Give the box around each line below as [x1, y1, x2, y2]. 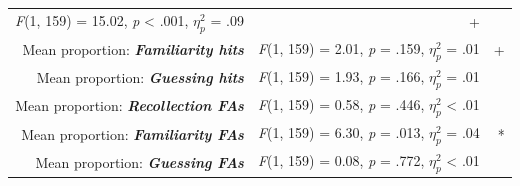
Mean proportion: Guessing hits [36, 67, 244, 88]
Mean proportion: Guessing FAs [35, 151, 244, 172]
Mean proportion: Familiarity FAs [21, 123, 244, 144]
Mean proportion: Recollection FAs [15, 95, 244, 116]
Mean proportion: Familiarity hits [22, 39, 244, 60]
